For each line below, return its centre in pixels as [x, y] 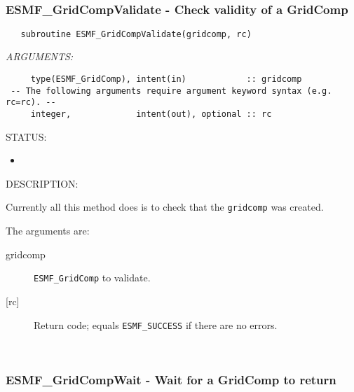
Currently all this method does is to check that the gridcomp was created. [165, 207]
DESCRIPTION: [42, 183]
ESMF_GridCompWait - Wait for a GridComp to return [171, 379]
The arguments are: [48, 231]
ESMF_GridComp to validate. [92, 278]
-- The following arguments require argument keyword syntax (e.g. [171, 91]
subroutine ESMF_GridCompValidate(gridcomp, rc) [136, 34]
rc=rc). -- [31, 103]
